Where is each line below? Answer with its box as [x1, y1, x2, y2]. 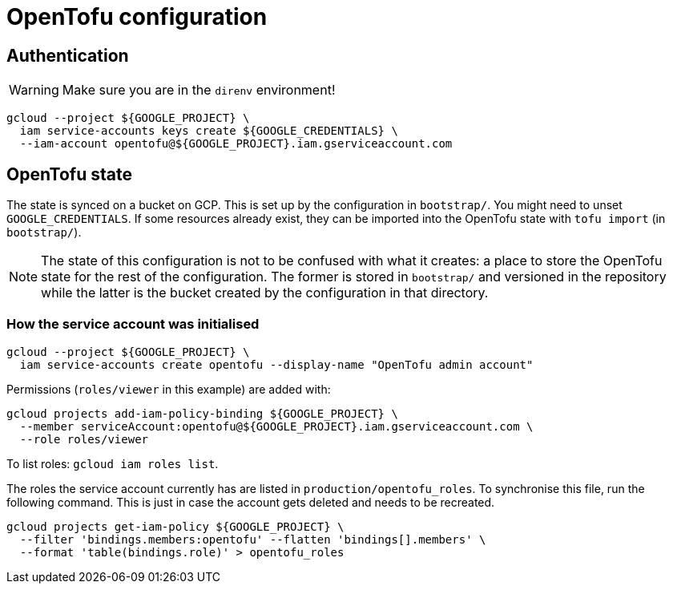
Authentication [6, 45, 129, 66]
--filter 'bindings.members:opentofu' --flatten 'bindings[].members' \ [19, 532, 486, 546]
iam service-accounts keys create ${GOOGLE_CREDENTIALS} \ [19, 124, 398, 138]
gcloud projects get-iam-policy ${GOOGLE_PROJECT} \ [6, 519, 345, 533]
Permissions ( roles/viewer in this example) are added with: [6, 382, 331, 396]
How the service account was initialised [6, 316, 260, 333]
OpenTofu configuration [6, 3, 268, 30]
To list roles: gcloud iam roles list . [6, 456, 219, 471]
